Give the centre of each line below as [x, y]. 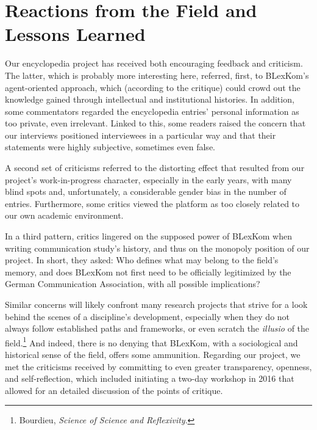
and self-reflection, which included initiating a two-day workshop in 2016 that [150, 378]
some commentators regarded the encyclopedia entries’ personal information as [152, 111]
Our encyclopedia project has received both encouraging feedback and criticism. [154, 63]
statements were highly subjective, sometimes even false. [110, 147]
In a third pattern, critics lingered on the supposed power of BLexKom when [148, 236]
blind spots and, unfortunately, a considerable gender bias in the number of [146, 191]
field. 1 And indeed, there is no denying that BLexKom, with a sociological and [151, 341]
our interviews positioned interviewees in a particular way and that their [141, 135]
